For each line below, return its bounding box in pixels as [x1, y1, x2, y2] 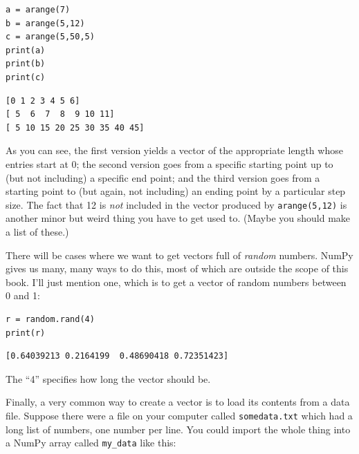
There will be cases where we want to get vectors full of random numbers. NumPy [6, 247, 353, 262]
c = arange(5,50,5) [6, 32, 95, 42]
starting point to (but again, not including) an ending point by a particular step [6, 184, 346, 198]
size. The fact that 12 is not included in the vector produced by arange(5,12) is [6, 197, 347, 211]
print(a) [6, 45, 46, 55]
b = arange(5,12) [6, 18, 85, 28]
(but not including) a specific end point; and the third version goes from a [6, 170, 320, 185]
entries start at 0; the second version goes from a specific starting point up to [6, 156, 333, 171]
